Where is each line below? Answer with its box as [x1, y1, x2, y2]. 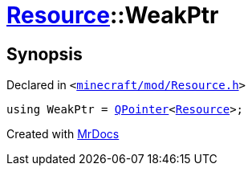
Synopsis [6, 43, 83, 64]
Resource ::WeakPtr [6, 2, 219, 29]
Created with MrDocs [6, 127, 120, 141]
